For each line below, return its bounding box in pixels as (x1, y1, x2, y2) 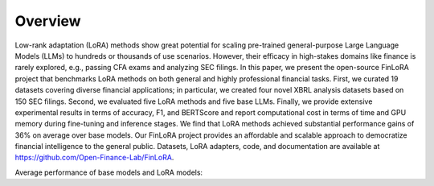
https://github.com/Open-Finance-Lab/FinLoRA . (14, 153, 174, 163)
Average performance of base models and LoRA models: (14, 167, 203, 177)
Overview (14, 12, 81, 30)
